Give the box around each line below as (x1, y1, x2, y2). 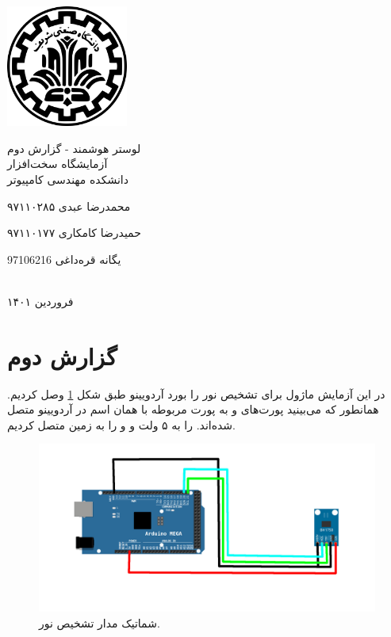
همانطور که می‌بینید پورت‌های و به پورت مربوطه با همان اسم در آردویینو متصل (7, 401, 379, 418)
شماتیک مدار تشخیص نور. (39, 615, 160, 631)
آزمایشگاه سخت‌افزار (7, 155, 108, 172)
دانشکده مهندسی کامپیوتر (7, 170, 128, 187)
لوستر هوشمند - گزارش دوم (7, 139, 141, 156)
